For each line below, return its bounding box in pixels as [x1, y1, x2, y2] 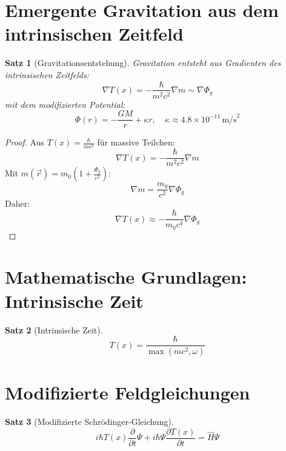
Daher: [5, 197, 30, 210]
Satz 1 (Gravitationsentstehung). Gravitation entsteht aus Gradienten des [5, 56, 281, 69]
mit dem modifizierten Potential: [5, 98, 125, 110]
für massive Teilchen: [97, 136, 175, 149]
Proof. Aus [5, 136, 44, 149]
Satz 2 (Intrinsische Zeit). [5, 323, 103, 336]
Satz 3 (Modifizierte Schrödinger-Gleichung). [5, 415, 174, 428]
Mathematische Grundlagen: [5, 264, 247, 289]
